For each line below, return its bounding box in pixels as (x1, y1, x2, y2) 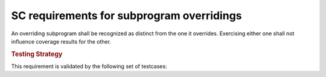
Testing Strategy (11, 50, 63, 58)
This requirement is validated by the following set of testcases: (11, 63, 167, 70)
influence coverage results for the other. (11, 38, 112, 45)
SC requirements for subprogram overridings (11, 9, 242, 22)
